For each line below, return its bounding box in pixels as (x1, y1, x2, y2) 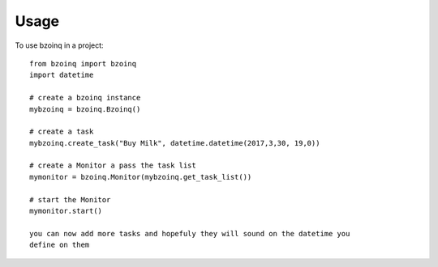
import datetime (29, 70, 94, 80)
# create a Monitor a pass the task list (29, 161, 196, 170)
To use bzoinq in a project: (15, 40, 105, 50)
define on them (29, 240, 90, 250)
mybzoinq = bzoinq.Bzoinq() (29, 104, 141, 113)
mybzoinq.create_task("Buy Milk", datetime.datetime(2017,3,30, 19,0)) (29, 138, 320, 147)
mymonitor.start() (29, 206, 103, 216)
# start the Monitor (29, 195, 111, 204)
